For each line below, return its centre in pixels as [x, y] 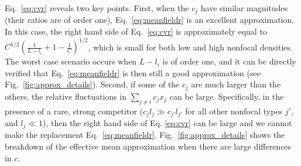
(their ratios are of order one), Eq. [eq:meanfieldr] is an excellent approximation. [150, 20]
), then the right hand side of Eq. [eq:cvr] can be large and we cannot [167, 123]
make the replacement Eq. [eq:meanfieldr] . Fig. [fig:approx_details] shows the [145, 135]
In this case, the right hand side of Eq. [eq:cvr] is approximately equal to [136, 31]
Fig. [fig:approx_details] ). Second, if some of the [92, 84]
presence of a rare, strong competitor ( [74, 111]
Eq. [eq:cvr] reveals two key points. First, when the [97, 8]
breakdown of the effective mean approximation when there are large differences [148, 146]
